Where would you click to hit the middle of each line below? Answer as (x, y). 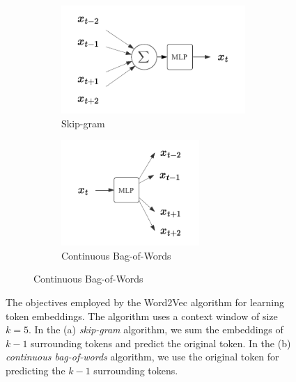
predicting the (36, 370)
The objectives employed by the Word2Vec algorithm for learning (145, 302)
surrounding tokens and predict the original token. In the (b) (161, 343)
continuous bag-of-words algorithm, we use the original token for (142, 357)
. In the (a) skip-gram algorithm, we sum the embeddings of (156, 329)
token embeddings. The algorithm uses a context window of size (142, 316)
